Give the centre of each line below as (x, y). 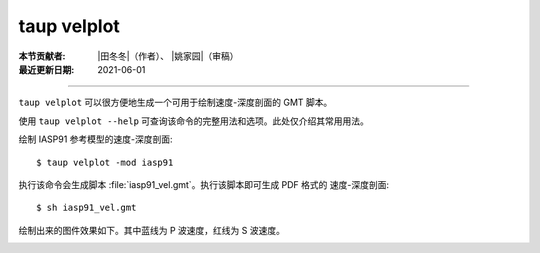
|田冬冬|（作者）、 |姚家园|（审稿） (168, 56)
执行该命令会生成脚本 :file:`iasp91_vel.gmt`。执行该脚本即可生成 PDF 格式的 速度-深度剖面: (204, 184)
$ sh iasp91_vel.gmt (86, 208)
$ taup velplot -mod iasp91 (105, 162)
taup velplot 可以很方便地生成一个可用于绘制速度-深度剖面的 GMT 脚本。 (175, 102)
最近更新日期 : (46, 69)
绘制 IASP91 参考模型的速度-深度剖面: (96, 139)
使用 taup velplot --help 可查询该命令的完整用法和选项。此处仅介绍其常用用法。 (194, 121)
